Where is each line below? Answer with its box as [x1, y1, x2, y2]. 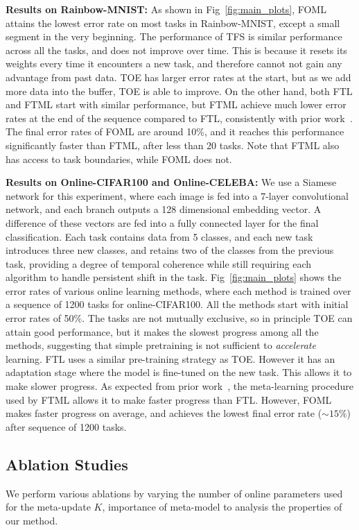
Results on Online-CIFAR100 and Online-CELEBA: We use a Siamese [6, 175, 337, 189]
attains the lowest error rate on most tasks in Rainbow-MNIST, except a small [6, 15, 340, 30]
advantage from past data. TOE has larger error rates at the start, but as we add [6, 69, 351, 84]
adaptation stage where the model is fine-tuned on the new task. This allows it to [6, 365, 352, 379]
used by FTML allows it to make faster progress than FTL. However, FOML [6, 392, 332, 407]
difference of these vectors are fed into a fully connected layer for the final [6, 215, 319, 230]
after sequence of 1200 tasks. [6, 419, 127, 434]
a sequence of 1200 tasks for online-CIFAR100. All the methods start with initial [6, 297, 349, 311]
